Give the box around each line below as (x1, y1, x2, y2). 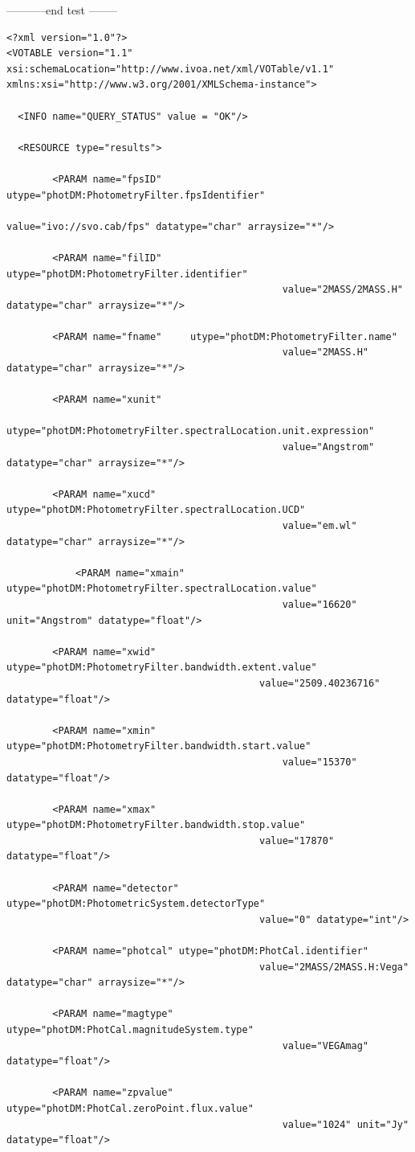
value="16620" (282, 598, 357, 610)
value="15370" (282, 756, 357, 768)
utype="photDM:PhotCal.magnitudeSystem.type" (6, 1024, 254, 1035)
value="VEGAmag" (282, 1039, 369, 1052)
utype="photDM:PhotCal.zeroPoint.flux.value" (6, 1102, 254, 1114)
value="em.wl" (282, 520, 357, 531)
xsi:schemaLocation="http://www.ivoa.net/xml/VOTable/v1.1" (6, 63, 335, 75)
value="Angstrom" (282, 441, 375, 453)
